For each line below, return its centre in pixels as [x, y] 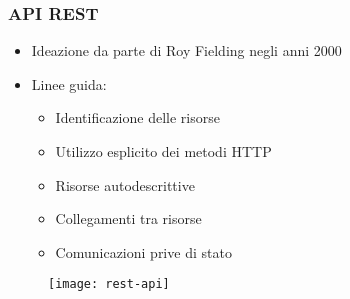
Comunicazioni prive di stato [143, 251]
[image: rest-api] [109, 284]
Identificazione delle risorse [137, 117]
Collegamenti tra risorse [128, 218]
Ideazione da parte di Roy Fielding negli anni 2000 [186, 50]
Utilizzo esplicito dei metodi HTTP [163, 151]
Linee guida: [69, 83]
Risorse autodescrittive [125, 184]
